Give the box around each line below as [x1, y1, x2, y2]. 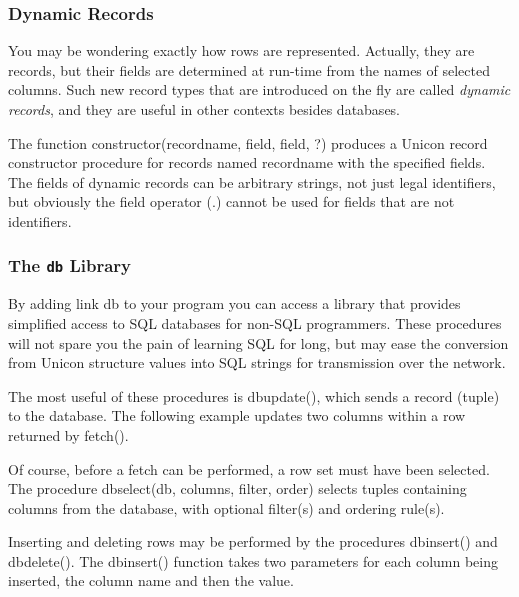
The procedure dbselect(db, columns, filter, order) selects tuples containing [8, 478, 467, 499]
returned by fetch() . [8, 424, 129, 445]
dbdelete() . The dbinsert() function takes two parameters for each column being [8, 550, 499, 571]
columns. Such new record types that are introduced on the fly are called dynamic [8, 79, 511, 100]
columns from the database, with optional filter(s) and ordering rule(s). [8, 497, 445, 518]
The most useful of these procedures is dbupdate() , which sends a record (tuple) [8, 385, 500, 406]
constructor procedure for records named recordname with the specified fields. [8, 152, 486, 173]
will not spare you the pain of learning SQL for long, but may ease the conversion [8, 332, 509, 353]
